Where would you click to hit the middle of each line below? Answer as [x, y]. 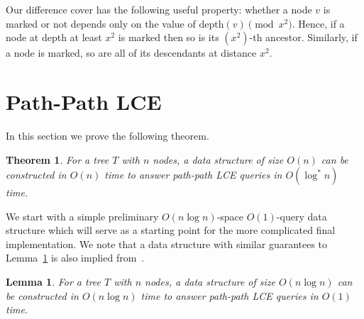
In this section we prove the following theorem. [107, 135]
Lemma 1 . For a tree [54, 282]
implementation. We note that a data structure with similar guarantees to [167, 244]
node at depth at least [54, 37]
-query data [302, 216]
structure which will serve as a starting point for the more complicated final [171, 230]
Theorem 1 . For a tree [57, 159]
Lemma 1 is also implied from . [75, 258]
